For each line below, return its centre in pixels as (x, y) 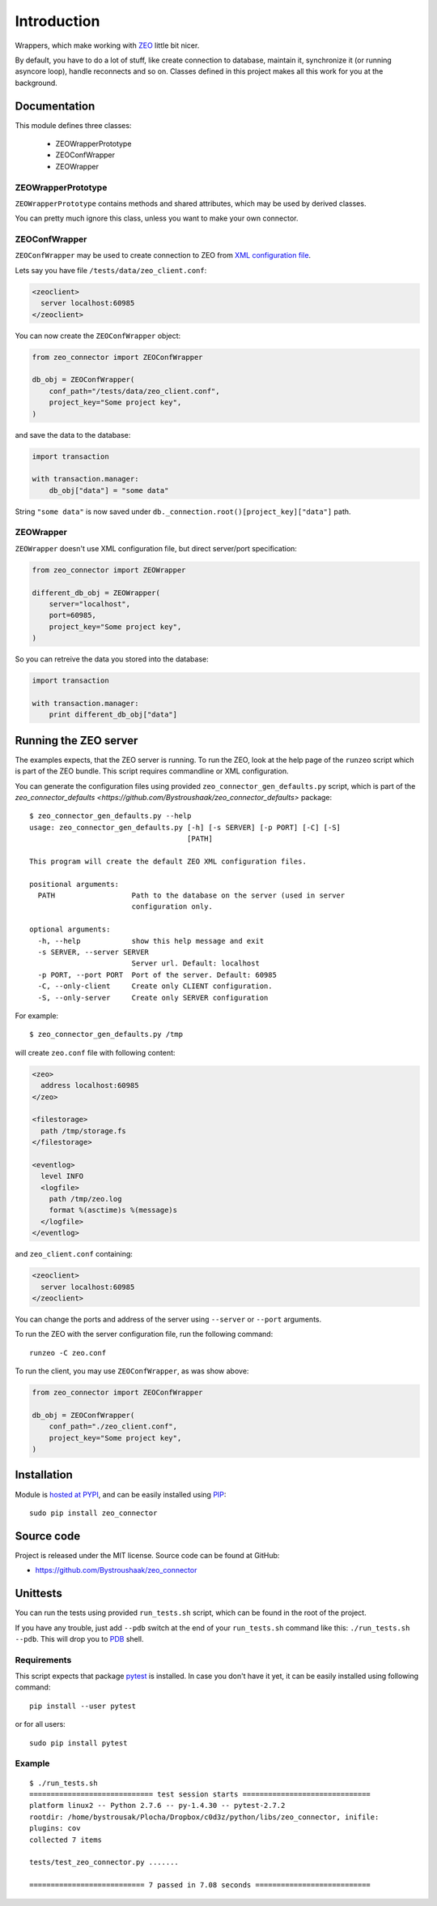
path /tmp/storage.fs (84, 1131)
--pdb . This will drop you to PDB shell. (80, 1638)
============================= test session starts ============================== (200, 1794)
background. (36, 83)
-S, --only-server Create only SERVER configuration (153, 998)
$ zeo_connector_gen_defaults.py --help (110, 816)
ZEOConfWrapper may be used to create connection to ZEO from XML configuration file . (163, 255)
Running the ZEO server (76, 741)
